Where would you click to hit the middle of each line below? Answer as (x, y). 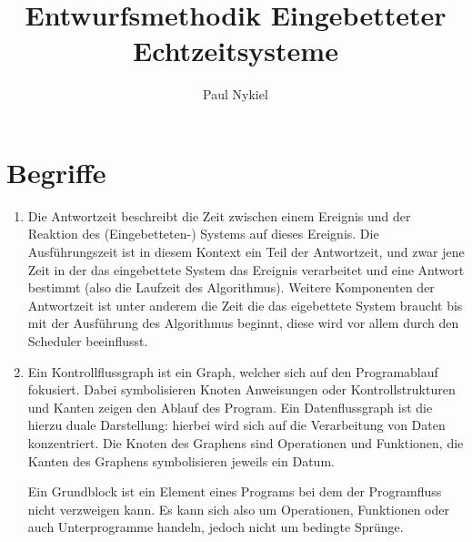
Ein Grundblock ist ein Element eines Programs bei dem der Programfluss (235, 491)
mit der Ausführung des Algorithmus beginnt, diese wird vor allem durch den (243, 323)
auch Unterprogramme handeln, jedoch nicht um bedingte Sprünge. (216, 527)
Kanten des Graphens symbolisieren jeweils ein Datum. (181, 460)
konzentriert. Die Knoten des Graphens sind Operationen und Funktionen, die (246, 442)
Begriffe (56, 172)
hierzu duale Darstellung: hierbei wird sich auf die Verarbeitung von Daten (236, 425)
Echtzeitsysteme (236, 51)
